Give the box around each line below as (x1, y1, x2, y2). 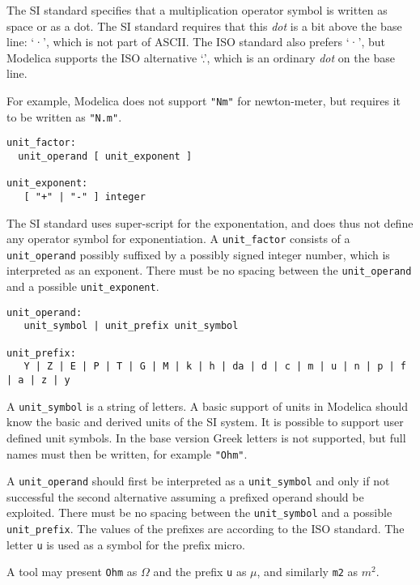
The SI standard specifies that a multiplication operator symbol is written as (6, 2, 388, 18)
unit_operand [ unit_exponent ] (18, 150, 193, 162)
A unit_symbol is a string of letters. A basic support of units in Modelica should (6, 397, 408, 414)
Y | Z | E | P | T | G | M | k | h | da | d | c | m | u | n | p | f (23, 361, 406, 373)
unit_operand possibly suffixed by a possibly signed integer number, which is (6, 246, 390, 263)
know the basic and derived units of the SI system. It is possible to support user (6, 413, 404, 430)
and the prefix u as (153, 563, 247, 580)
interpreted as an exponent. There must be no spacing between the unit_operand (6, 262, 412, 279)
